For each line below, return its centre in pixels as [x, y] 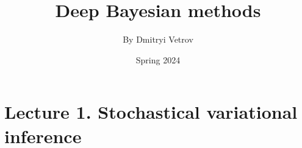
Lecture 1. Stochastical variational [151, 112]
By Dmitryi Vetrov [158, 39]
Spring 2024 [158, 59]
